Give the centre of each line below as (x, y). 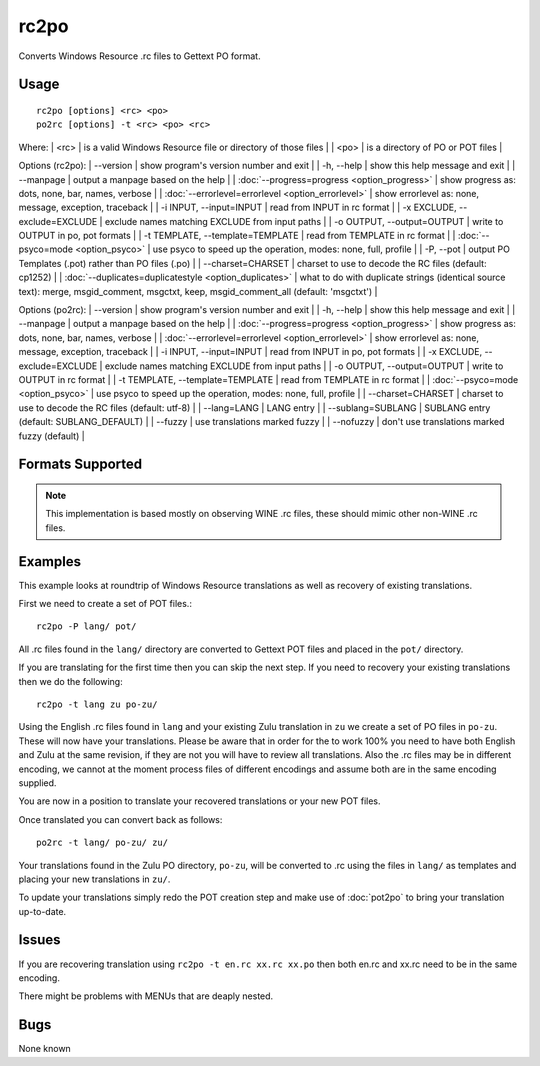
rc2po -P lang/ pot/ (86, 626)
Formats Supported (80, 464)
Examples (50, 561)
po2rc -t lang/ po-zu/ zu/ (102, 843)
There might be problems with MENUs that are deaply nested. (146, 996)
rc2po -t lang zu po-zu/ (97, 704)
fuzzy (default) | (51, 436)
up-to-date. (42, 911)
